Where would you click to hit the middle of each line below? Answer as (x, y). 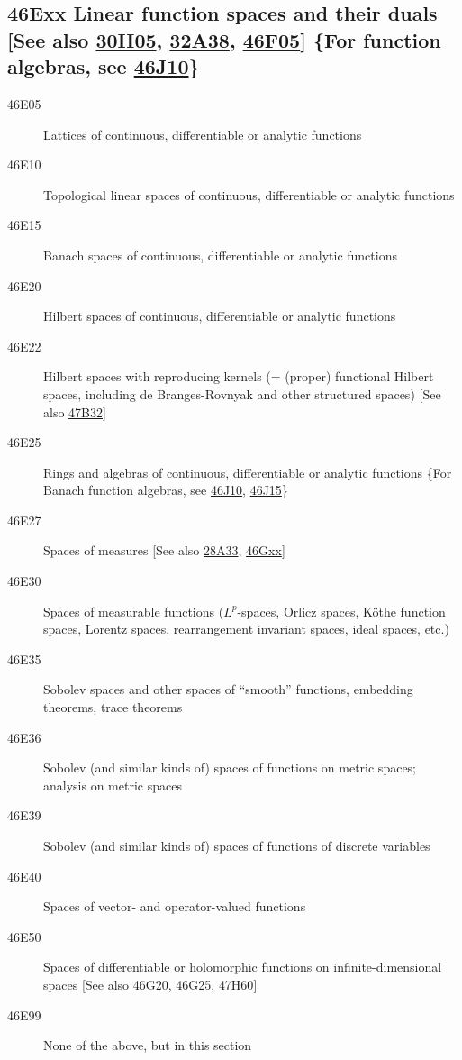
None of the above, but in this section (148, 1045)
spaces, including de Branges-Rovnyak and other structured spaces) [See (242, 393)
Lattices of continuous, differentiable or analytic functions (203, 134)
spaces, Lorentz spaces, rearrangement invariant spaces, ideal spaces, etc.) (246, 629)
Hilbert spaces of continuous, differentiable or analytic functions (220, 316)
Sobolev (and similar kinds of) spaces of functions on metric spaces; (230, 768)
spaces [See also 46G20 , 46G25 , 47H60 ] (150, 984)
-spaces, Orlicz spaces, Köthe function (341, 611)
